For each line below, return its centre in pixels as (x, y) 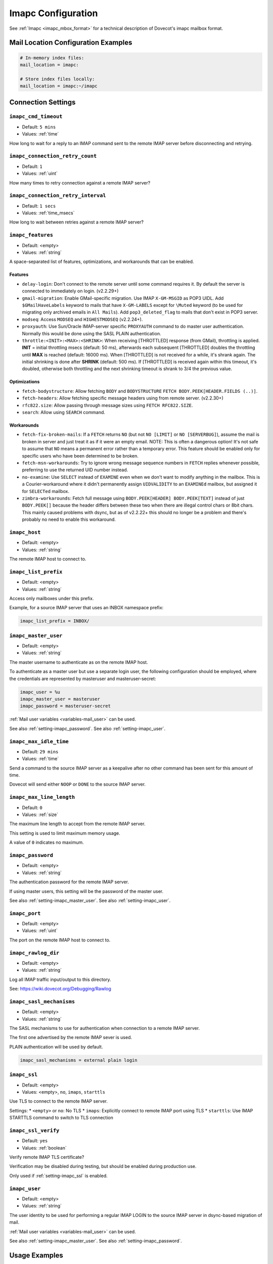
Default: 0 (32, 807)
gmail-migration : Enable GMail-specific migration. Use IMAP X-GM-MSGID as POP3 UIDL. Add (123, 298)
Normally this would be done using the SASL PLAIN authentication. (92, 333)
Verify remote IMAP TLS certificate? (47, 1157)
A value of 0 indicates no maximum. (47, 842)
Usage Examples (36, 1255)
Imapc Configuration (54, 13)
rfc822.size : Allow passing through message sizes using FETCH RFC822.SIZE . (107, 405)
